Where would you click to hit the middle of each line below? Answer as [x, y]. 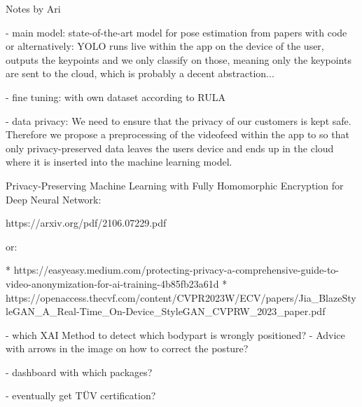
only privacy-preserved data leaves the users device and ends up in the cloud [170, 148]
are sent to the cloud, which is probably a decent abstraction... [140, 73]
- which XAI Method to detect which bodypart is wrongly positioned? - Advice [175, 334]
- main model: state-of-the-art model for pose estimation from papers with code [176, 32]
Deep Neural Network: [54, 199]
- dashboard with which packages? [79, 372]
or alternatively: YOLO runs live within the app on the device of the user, [165, 46]
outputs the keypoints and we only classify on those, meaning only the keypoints [179, 59]
